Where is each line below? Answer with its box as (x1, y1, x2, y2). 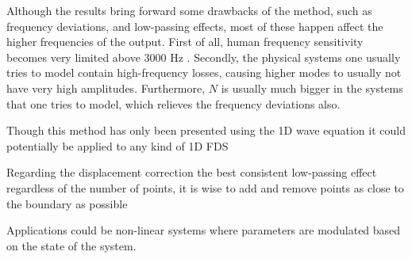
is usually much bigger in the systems (221, 79, 403, 96)
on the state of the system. (6, 237, 137, 253)
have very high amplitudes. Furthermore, (6, 79, 206, 96)
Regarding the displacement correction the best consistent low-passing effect (6, 164, 377, 181)
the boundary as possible (6, 195, 128, 211)
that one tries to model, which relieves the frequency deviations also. (6, 95, 341, 112)
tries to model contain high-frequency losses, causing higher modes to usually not (6, 64, 402, 81)
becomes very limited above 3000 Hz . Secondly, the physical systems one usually (6, 48, 401, 65)
